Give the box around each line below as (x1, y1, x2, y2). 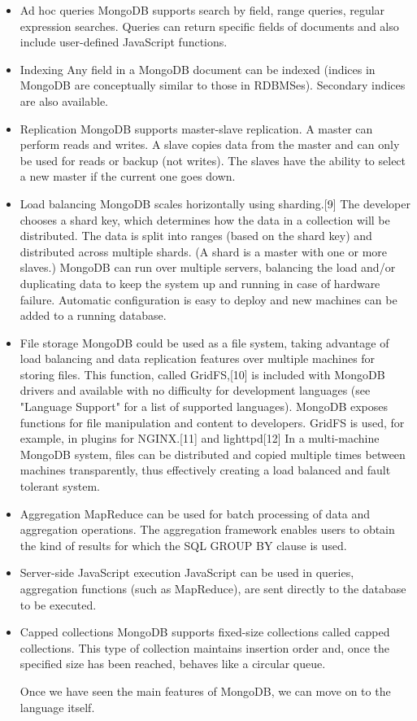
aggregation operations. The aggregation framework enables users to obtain (20, 521, 395, 538)
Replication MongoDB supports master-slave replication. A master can (20, 120, 373, 137)
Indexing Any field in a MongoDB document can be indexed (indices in (20, 60, 376, 77)
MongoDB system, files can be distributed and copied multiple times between (20, 445, 406, 462)
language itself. (20, 698, 95, 715)
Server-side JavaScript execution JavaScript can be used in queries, (20, 564, 354, 581)
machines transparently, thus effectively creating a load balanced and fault (20, 461, 391, 478)
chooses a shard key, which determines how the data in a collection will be (20, 211, 390, 228)
